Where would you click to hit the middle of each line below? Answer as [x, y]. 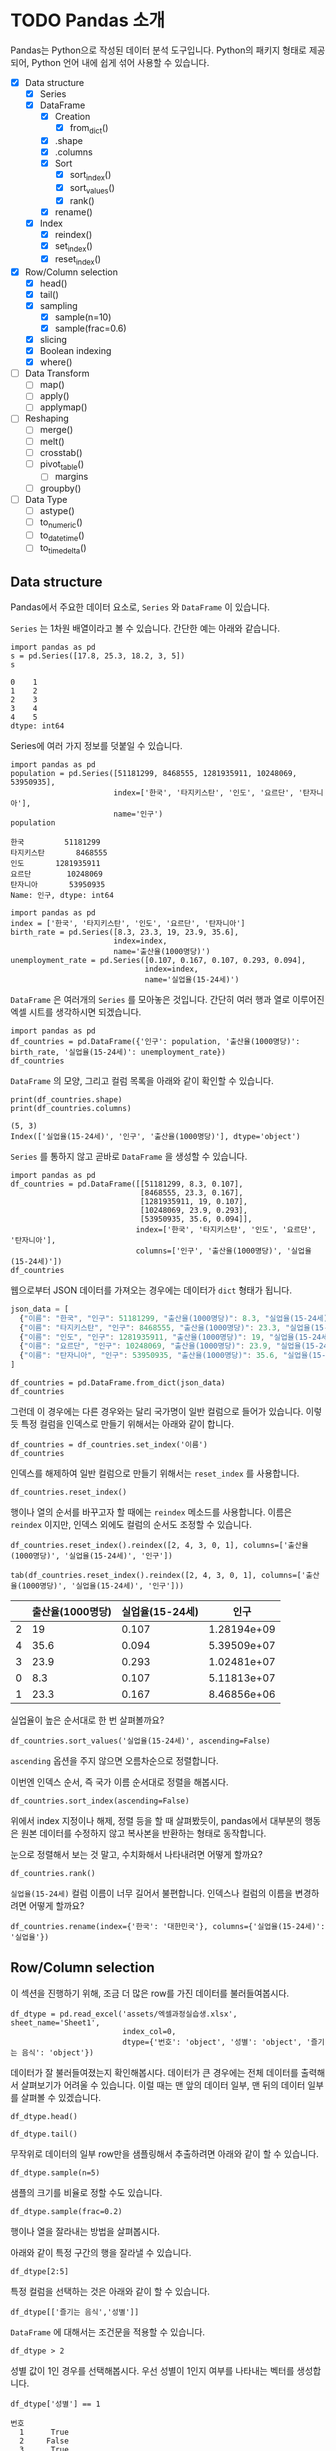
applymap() [63, 407]
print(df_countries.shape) [66, 1099]
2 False [44, 2441]
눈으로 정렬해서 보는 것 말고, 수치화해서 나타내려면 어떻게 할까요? [136, 1855]
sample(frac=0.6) [90, 328]
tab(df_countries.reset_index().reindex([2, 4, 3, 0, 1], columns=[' [158, 1576]
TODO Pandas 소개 [88, 20]
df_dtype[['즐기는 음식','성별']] [75, 2312]
